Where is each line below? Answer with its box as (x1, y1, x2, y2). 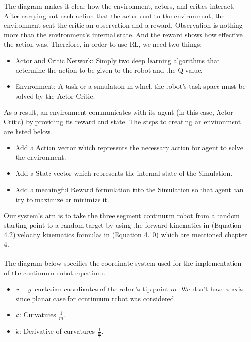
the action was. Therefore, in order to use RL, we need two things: (4, 39, 202, 49)
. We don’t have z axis (176, 284, 243, 294)
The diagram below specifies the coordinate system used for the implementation (4, 258, 242, 268)
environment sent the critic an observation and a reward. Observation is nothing (4, 20, 243, 30)
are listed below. (4, 126, 52, 136)
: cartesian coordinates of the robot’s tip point (31, 284, 168, 294)
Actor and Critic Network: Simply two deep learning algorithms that (15, 55, 220, 65)
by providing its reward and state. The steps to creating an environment (26, 116, 241, 126)
